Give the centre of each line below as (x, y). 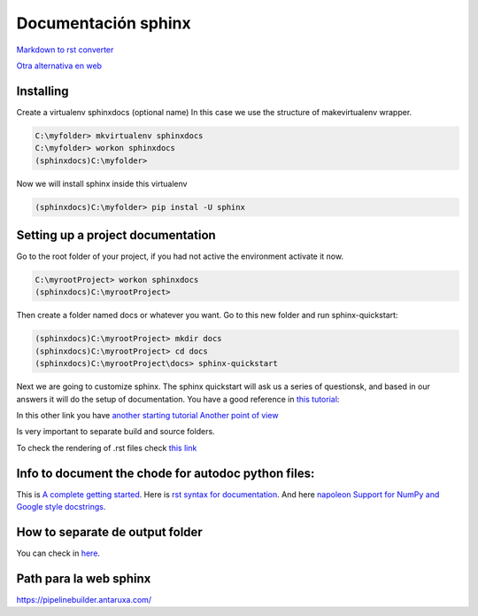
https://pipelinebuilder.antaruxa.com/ (84, 599)
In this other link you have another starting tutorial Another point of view (147, 415)
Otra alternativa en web (59, 66)
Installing (43, 91)
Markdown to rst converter (65, 50)
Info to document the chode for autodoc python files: (166, 473)
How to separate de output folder (109, 532)
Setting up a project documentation (116, 235)
